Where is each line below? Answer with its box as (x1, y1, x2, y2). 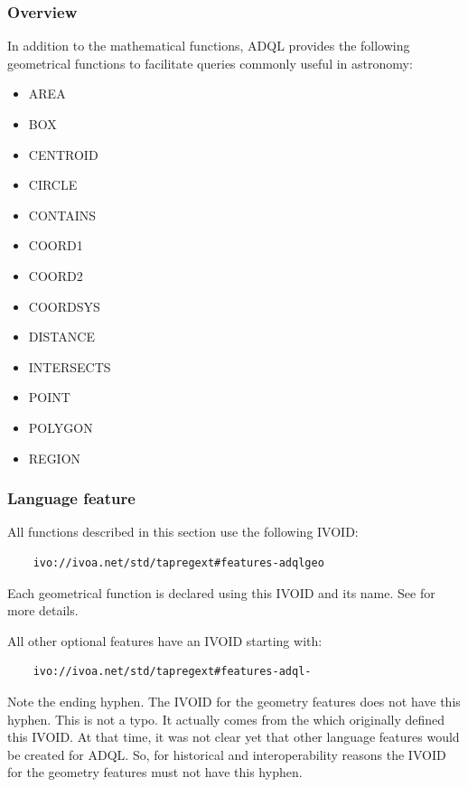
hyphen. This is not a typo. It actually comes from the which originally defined (7, 709, 445, 728)
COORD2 (28, 266, 83, 285)
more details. (7, 601, 79, 620)
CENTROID (28, 145, 98, 164)
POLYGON (28, 417, 93, 436)
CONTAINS (28, 205, 97, 224)
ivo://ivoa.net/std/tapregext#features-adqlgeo (33, 556, 324, 569)
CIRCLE (28, 175, 78, 194)
